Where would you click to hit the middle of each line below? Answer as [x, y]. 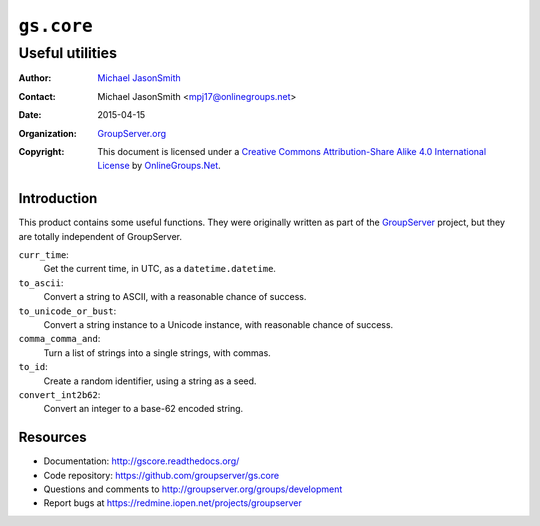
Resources [52, 437]
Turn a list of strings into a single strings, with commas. [157, 352]
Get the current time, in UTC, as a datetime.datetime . [160, 269]
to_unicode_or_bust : [67, 311]
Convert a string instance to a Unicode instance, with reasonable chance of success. [218, 324]
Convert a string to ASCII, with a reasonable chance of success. [175, 297]
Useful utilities [67, 53]
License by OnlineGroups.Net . [159, 166]
